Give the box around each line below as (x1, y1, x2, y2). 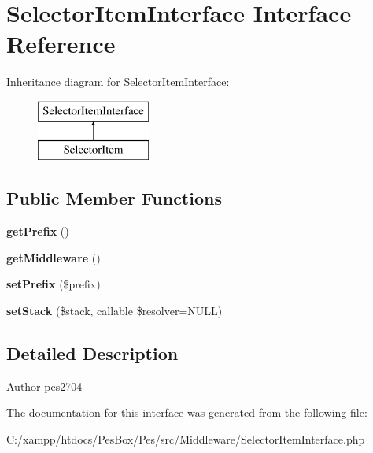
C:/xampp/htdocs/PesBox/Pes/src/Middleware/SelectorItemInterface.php (6, 431, 365, 447)
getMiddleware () (6, 249, 101, 265)
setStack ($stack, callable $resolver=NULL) (6, 303, 223, 319)
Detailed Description (6, 341, 179, 366)
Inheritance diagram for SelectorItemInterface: (6, 73, 230, 90)
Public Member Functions (6, 186, 222, 210)
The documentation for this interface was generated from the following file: (6, 404, 367, 421)
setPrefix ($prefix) (6, 276, 101, 292)
